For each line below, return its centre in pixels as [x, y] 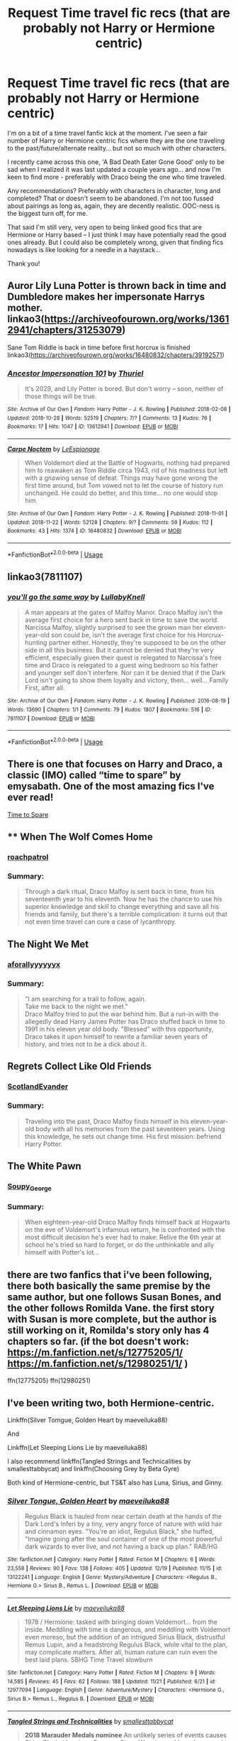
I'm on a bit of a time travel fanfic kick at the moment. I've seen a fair [107, 133]
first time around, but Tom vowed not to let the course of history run [124, 486]
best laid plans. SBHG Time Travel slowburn [89, 1660]
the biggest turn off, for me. [47, 213]
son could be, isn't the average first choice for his [124, 635]
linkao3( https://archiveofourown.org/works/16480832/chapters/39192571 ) [116, 355]
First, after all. [45, 688]
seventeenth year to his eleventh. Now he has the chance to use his [123, 899]
